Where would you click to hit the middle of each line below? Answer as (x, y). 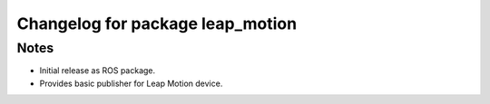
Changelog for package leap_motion (157, 24)
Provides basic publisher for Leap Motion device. (131, 83)
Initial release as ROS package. (98, 71)
